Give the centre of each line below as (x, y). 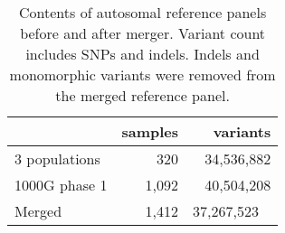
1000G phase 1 (61, 185)
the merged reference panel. (142, 95)
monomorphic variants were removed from (142, 75)
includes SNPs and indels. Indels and (142, 54)
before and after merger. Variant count (143, 33)
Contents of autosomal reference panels (143, 12)
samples (150, 131)
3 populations (57, 158)
